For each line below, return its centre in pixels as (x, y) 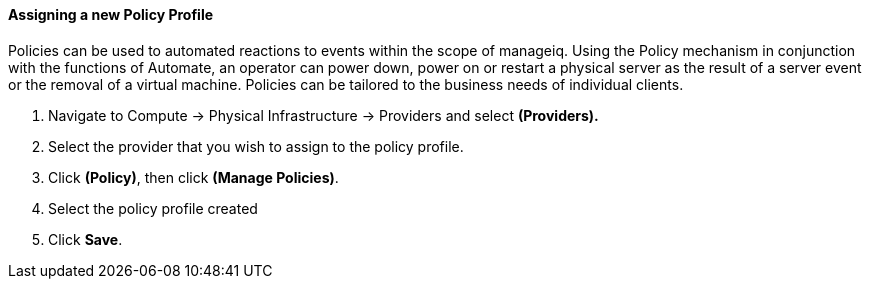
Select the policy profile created (153, 208)
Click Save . (85, 239)
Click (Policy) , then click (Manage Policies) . (193, 177)
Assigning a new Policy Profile (111, 14)
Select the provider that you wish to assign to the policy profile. (256, 146)
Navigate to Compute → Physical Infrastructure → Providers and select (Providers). (323, 115)
